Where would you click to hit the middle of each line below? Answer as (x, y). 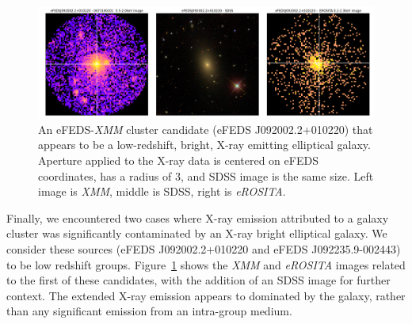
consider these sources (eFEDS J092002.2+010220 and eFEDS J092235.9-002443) (204, 248)
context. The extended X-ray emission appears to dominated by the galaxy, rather (206, 295)
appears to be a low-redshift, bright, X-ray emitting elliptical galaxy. (204, 145)
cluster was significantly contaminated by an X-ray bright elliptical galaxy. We (197, 233)
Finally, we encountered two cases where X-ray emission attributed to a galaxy (198, 217)
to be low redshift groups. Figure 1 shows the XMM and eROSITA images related (206, 264)
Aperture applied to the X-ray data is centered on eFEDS (178, 160)
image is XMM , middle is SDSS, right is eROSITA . (162, 191)
